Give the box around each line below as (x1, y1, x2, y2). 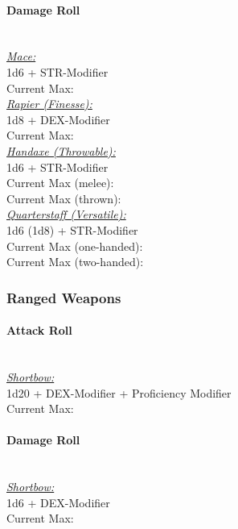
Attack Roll (6, 322, 72, 339)
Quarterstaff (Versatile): (6, 206, 126, 223)
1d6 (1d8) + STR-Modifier (6, 221, 138, 238)
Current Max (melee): (6, 174, 114, 191)
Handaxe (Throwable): (6, 142, 116, 159)
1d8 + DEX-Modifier (6, 110, 110, 127)
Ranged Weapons (6, 287, 121, 307)
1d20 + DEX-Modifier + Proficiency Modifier (6, 384, 232, 401)
